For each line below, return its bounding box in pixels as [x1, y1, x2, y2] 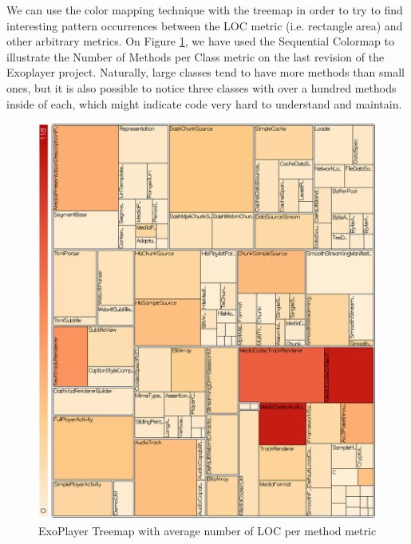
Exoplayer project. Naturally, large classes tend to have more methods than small [6, 64, 405, 81]
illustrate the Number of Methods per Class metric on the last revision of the [6, 48, 385, 65]
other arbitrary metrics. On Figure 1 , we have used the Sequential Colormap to [6, 33, 394, 49]
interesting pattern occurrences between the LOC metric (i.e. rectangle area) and [6, 17, 403, 34]
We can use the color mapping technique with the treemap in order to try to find [6, 2, 403, 18]
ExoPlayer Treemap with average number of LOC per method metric [38, 522, 377, 538]
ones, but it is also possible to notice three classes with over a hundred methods [6, 79, 397, 96]
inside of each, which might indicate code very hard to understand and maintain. [6, 95, 402, 112]
